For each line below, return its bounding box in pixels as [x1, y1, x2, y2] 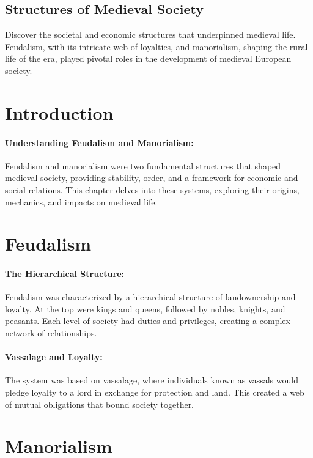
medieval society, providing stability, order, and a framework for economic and [5, 171, 298, 184]
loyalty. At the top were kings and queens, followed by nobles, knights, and [5, 302, 285, 315]
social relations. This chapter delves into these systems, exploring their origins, [5, 183, 300, 196]
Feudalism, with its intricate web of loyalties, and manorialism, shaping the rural [5, 40, 308, 53]
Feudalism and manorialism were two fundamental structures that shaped [5, 159, 281, 172]
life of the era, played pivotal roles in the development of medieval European [5, 52, 292, 65]
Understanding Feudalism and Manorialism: [5, 136, 194, 149]
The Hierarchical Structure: [5, 267, 124, 280]
